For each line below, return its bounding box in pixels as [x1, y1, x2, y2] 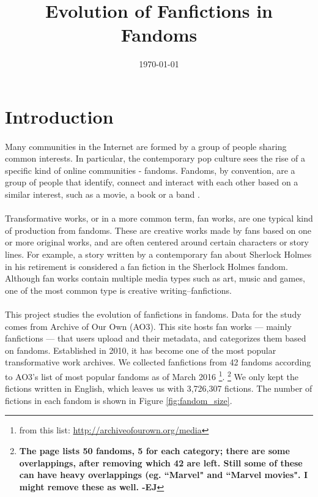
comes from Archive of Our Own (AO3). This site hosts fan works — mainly [5, 319, 292, 332]
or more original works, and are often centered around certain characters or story [5, 236, 309, 248]
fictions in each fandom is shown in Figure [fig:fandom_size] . [5, 394, 232, 406]
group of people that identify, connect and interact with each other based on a [5, 176, 298, 189]
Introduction [5, 103, 114, 129]
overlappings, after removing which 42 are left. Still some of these [19, 456, 303, 469]
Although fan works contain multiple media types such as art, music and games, [5, 272, 305, 285]
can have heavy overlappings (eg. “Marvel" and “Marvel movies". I [19, 468, 308, 481]
